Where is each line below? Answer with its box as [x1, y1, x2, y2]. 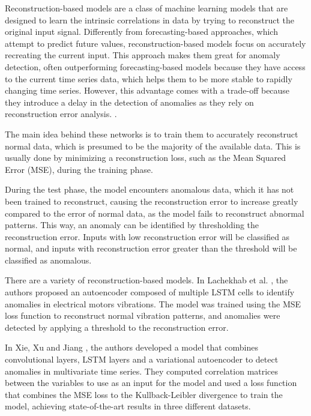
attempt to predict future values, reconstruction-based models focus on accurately [5, 37, 306, 49]
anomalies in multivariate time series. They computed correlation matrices [5, 364, 279, 377]
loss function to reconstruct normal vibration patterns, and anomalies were [5, 309, 280, 322]
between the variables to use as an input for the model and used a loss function [5, 376, 297, 389]
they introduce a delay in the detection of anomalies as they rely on [5, 95, 254, 108]
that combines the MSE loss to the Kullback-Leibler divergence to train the [5, 388, 283, 400]
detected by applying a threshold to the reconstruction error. [5, 321, 229, 333]
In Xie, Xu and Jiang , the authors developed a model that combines [5, 341, 258, 354]
